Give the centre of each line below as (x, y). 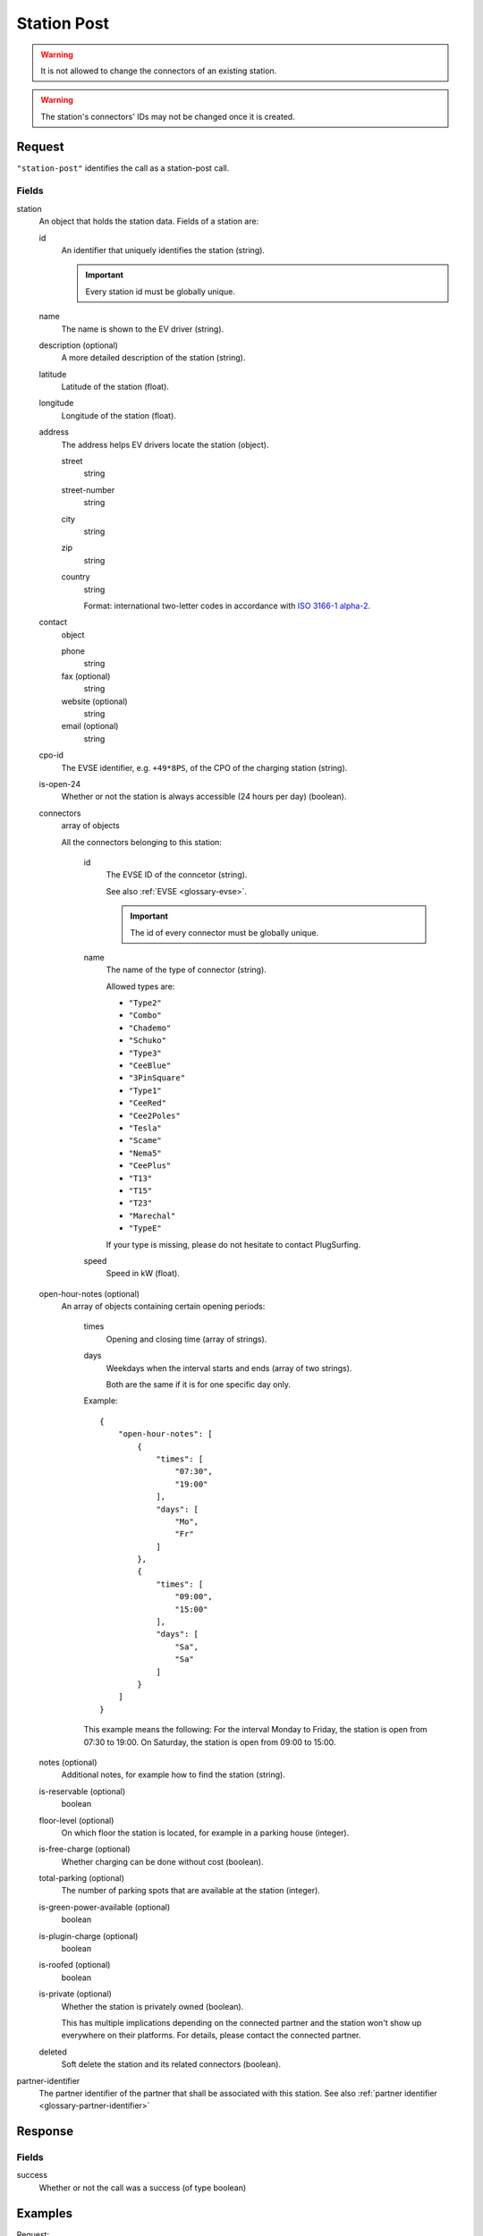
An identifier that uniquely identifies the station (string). (163, 250)
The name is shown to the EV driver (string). (143, 329)
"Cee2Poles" (154, 1115)
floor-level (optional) (76, 1820)
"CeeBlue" (150, 1066)
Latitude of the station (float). (115, 387)
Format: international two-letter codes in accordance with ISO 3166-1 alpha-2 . (227, 606)
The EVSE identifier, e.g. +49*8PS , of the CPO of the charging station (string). (204, 767)
